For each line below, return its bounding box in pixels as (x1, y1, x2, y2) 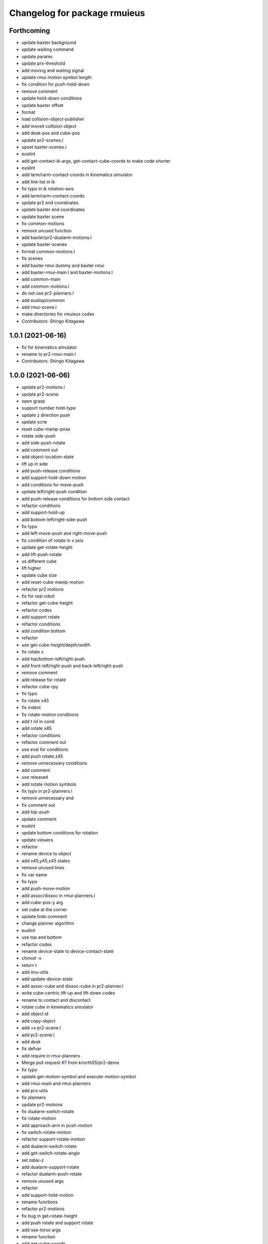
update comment (21, 816, 57, 822)
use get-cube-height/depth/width (21, 642, 90, 648)
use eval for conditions (21, 746, 68, 752)
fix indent (21, 705, 41, 711)
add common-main (21, 276, 61, 282)
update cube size (21, 572, 57, 578)
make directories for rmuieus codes (21, 311, 94, 317)
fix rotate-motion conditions (21, 712, 79, 718)
